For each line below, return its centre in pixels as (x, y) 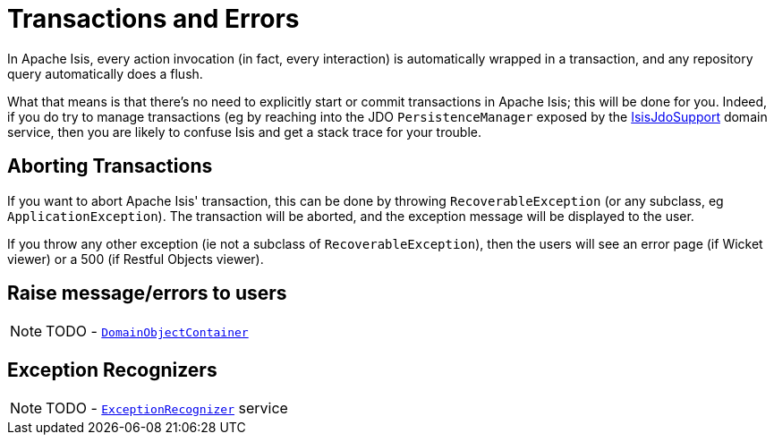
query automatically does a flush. (105, 73)
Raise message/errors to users (147, 293)
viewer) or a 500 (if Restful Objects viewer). (136, 259)
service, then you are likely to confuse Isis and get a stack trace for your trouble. (245, 132)
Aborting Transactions (110, 166)
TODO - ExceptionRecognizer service (167, 408)
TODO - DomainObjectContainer (147, 331)
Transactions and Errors (153, 19)
